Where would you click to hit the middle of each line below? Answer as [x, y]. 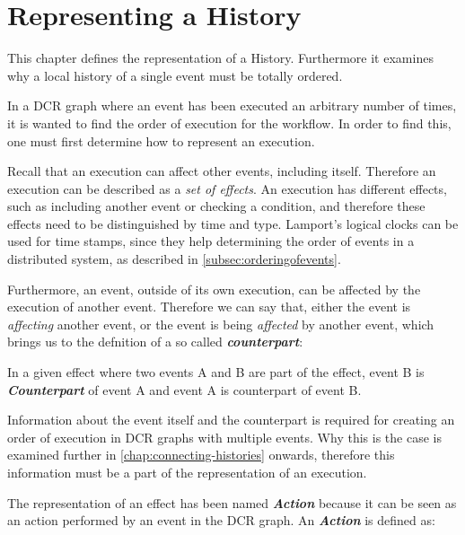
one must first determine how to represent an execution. [161, 140]
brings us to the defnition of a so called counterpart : [155, 342]
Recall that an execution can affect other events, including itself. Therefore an [222, 171]
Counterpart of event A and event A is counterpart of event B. [184, 389]
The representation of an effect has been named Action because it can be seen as [232, 502]
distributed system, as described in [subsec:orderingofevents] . [174, 259]
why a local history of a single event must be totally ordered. [175, 75]
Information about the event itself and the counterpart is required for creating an [231, 420]
